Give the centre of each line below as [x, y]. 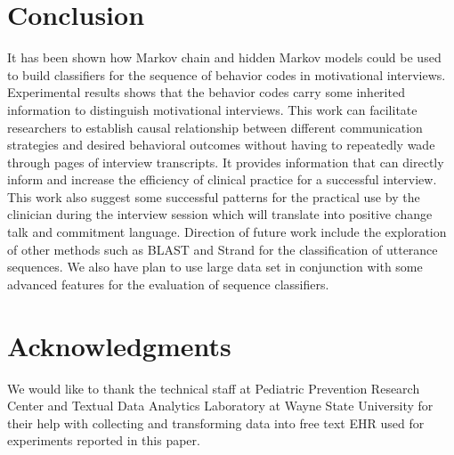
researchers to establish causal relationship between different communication [215, 127]
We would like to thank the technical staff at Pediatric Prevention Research [214, 388]
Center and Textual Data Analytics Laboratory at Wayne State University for [220, 406]
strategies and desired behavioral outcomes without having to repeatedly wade [221, 145]
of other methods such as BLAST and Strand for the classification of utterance [223, 249]
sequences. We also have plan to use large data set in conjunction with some [215, 267]
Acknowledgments [119, 345]
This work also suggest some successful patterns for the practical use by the [214, 196]
